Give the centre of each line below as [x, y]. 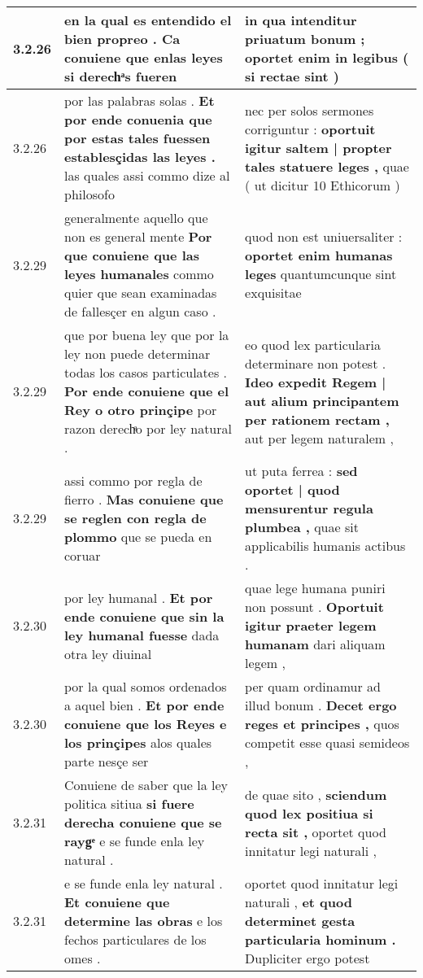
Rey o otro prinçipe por [141, 410]
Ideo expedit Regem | [316, 382]
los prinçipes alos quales [138, 742]
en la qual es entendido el [148, 20]
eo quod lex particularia [313, 344]
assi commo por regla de [133, 480]
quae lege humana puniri [315, 588]
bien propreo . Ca [122, 39]
